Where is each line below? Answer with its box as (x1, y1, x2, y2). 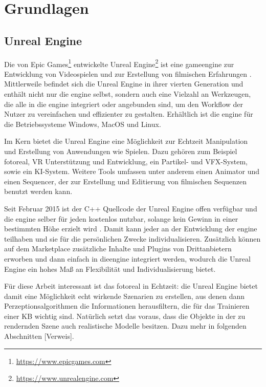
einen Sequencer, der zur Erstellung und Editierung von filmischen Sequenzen (4, 176, 247, 186)
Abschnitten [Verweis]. (4, 331, 74, 341)
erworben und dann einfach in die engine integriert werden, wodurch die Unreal (4, 253, 251, 264)
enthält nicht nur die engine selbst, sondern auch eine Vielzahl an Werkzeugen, (4, 89, 251, 99)
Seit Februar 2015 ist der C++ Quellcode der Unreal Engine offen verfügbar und (4, 203, 257, 213)
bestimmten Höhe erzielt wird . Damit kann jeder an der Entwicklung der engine (4, 223, 257, 234)
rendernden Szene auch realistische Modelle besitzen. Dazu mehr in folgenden (4, 320, 247, 331)
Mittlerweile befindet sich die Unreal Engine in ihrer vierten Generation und (4, 78, 243, 89)
